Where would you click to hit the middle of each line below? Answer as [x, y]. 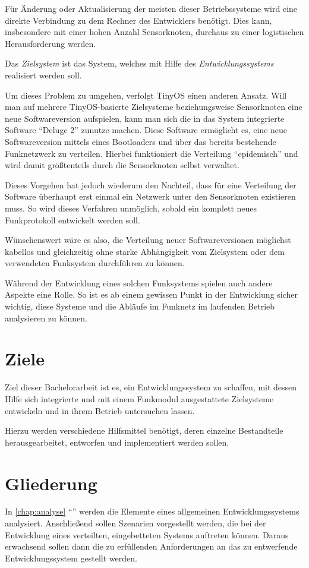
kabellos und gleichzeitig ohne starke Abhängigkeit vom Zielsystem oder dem [145, 251]
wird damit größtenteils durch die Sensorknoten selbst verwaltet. [122, 165]
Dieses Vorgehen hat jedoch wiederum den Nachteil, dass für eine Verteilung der [151, 184]
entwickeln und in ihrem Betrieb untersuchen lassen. [100, 410]
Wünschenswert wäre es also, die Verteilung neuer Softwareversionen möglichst [148, 240]
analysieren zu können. [46, 318]
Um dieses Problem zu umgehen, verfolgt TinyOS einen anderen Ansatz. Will [146, 95]
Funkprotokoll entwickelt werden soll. [72, 220]
